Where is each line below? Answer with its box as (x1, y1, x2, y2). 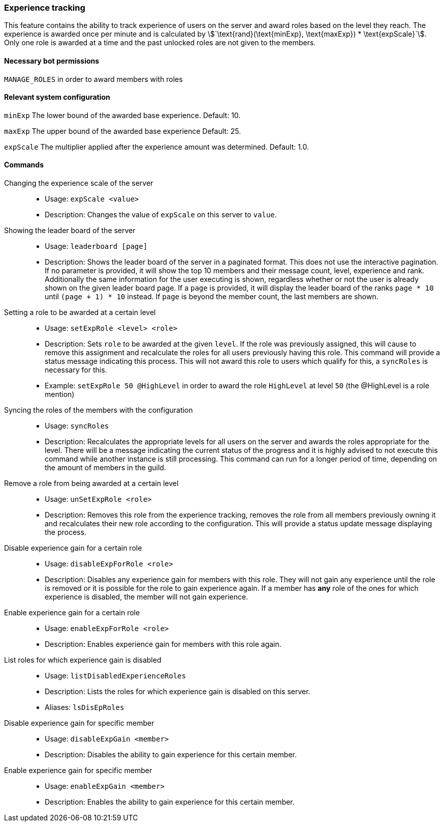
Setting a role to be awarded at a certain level (4, 308, 156, 317)
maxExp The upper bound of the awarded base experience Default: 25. (4, 126, 241, 135)
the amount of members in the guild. (45, 463, 166, 472)
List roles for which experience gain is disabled (4, 656, 162, 665)
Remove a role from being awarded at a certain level (4, 479, 179, 488)
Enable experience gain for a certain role (4, 608, 140, 617)
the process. (45, 528, 86, 537)
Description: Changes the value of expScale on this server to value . (45, 210, 277, 219)
